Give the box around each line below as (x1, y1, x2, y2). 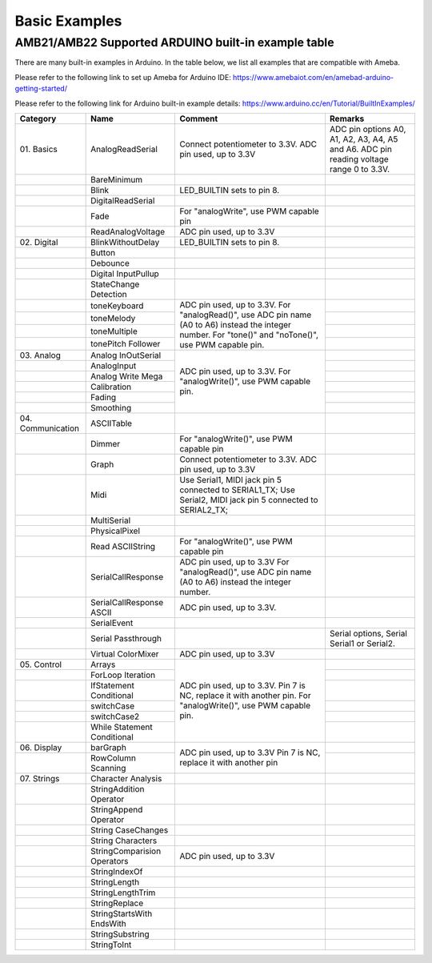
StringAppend (90, 804, 143, 815)
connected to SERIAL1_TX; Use (179, 484, 296, 496)
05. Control (19, 659, 62, 670)
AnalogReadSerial (90, 143, 158, 154)
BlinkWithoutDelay (90, 236, 160, 247)
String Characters (90, 835, 158, 846)
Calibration (90, 381, 132, 392)
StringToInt (90, 939, 132, 950)
